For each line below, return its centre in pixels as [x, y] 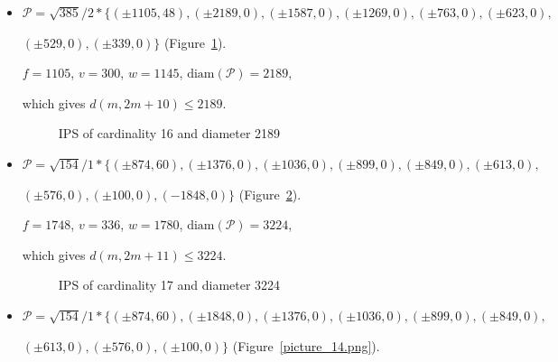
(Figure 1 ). [195, 42]
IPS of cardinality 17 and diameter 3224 [169, 285]
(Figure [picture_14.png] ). [306, 345]
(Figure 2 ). [270, 194]
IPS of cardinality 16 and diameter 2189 [169, 133]
